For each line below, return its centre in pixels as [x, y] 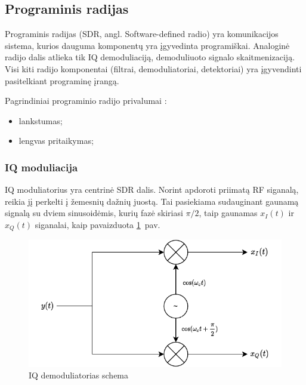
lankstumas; [41, 120]
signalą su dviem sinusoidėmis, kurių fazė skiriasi [94, 213]
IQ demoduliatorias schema [79, 375]
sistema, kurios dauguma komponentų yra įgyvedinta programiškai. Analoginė [147, 45]
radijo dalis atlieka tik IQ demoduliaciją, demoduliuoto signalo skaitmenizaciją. [150, 57]
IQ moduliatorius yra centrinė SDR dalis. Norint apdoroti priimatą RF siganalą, [152, 190]
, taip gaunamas [228, 213]
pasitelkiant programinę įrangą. [62, 80]
